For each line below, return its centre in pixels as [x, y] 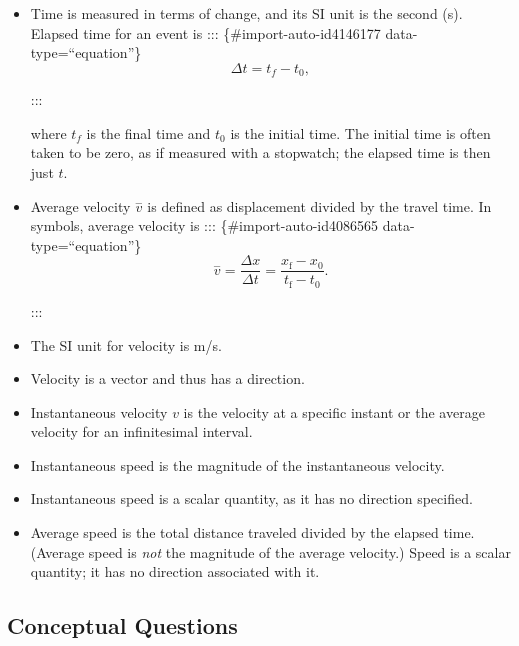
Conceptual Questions [122, 625]
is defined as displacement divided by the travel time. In [319, 205]
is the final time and [148, 132]
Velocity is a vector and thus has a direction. [167, 378]
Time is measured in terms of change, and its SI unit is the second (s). [246, 13]
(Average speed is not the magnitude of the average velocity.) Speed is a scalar [270, 551]
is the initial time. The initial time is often [360, 132]
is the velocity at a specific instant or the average [334, 411]
